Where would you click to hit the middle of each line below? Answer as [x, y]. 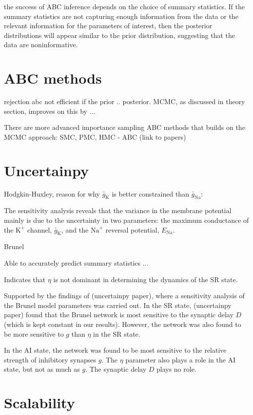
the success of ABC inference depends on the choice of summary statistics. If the [124, 6]
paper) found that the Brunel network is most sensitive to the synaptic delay [119, 315]
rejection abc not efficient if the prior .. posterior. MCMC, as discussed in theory [125, 101]
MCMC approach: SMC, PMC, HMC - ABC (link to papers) [95, 136]
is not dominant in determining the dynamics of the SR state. [146, 279]
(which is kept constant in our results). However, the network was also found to [123, 324]
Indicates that [25, 279]
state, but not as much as [42, 369]
